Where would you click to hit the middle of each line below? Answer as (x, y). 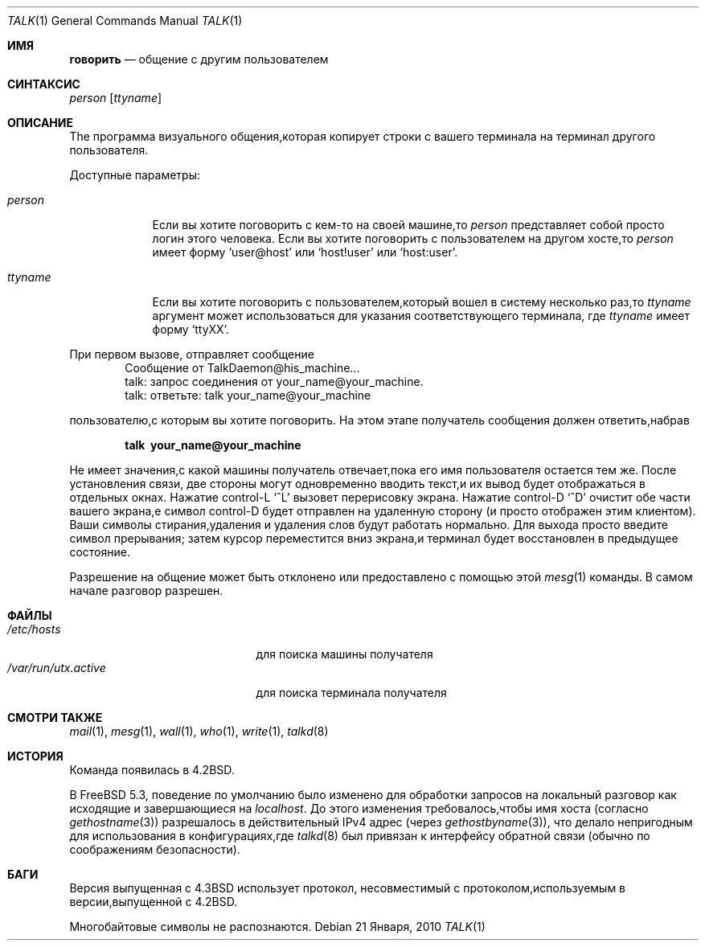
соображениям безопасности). (155, 849)
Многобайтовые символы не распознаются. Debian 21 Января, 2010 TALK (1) (277, 927)
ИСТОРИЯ (35, 756)
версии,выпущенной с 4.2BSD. (154, 902)
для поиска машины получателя (344, 654)
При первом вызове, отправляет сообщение (192, 354)
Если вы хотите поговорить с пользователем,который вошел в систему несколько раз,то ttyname (422, 302)
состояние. (100, 552)
